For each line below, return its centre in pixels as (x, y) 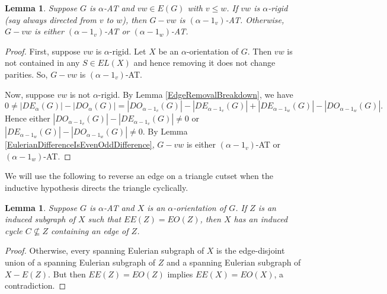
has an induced (261, 219)
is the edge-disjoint (251, 250)
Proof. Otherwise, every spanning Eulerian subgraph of (105, 250)
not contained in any (42, 63)
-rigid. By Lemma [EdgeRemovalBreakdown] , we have (196, 94)
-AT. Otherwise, (255, 19)
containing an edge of (89, 230)
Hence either (28, 118)
